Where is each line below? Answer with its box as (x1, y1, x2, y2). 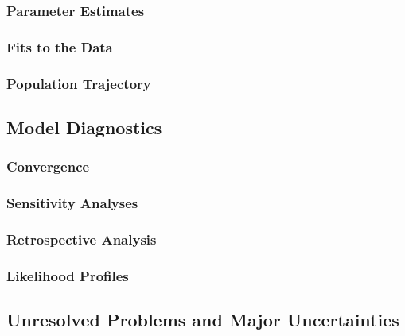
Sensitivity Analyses (6, 193, 138, 213)
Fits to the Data (6, 37, 113, 56)
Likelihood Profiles (6, 265, 129, 285)
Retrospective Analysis (6, 229, 157, 249)
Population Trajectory (6, 73, 151, 93)
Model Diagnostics (6, 114, 162, 139)
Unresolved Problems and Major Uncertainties (6, 307, 399, 332)
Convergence (6, 156, 90, 176)
